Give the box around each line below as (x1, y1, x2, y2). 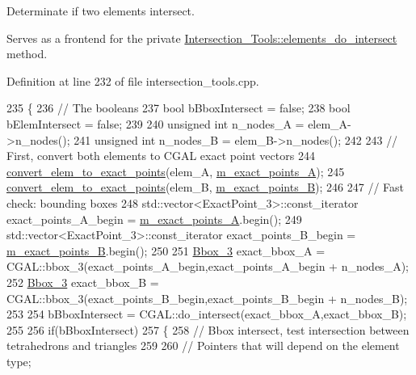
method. (6, 45, 48, 62)
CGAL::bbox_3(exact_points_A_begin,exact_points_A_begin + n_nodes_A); (6, 258, 409, 275)
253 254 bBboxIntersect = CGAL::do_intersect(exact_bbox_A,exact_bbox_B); (6, 305, 407, 322)
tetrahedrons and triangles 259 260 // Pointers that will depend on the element (6, 337, 400, 354)
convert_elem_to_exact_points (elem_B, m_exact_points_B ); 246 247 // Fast (6, 179, 404, 196)
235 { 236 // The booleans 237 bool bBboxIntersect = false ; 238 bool (6, 99, 351, 116)
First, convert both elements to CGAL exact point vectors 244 (6, 147, 315, 164)
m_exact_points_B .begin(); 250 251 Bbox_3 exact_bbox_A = (6, 242, 326, 259)
